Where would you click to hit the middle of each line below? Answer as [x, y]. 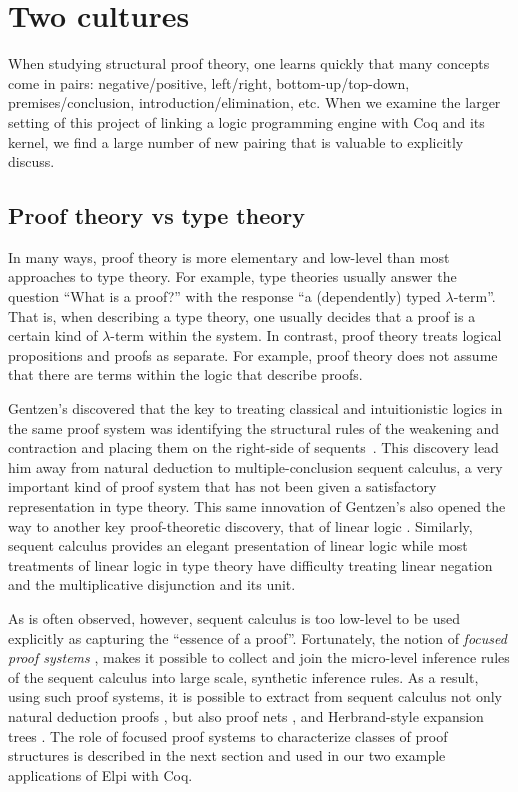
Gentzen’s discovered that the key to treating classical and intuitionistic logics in [255, 408]
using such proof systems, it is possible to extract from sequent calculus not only [255, 696]
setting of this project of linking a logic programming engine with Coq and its [246, 121]
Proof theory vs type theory [157, 215]
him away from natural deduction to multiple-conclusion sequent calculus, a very [255, 466]
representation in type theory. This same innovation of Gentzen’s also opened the [257, 506]
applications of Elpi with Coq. [100, 774]
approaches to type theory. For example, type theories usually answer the [232, 276]
